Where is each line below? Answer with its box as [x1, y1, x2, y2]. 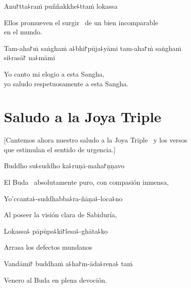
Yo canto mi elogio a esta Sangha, [4, 68, 105, 79]
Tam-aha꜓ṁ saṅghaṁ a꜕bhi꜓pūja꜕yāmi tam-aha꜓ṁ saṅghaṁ [4, 43, 182, 53]
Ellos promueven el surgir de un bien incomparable [4, 17, 159, 27]
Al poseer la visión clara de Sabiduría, [4, 209, 117, 220]
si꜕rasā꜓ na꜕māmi [4, 52, 55, 63]
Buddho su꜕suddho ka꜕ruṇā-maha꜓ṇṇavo [4, 160, 125, 171]
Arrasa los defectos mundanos [4, 242, 92, 252]
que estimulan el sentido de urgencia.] [4, 144, 116, 154]
